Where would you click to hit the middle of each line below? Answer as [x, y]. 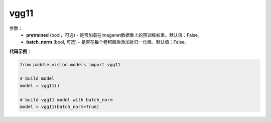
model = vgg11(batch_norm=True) [60, 107]
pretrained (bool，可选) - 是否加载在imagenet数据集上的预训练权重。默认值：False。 [114, 35]
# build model [37, 79]
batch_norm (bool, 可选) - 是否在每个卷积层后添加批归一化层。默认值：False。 [108, 42]
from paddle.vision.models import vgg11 [70, 65]
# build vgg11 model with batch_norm [66, 100]
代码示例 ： [20, 51]
